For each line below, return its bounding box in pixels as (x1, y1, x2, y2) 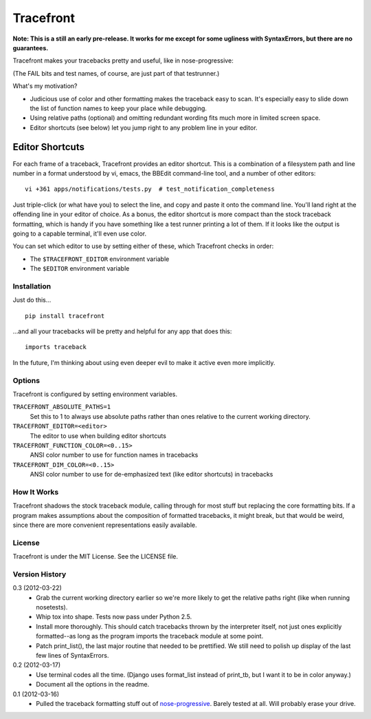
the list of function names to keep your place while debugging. (30, 104, 207, 112)
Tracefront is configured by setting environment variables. (12, 390, 178, 398)
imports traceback (25, 343, 87, 351)
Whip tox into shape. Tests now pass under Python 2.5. (36, 613, 192, 621)
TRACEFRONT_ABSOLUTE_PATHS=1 (12, 403, 111, 411)
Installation (12, 281, 52, 291)
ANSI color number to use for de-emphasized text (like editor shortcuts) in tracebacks (30, 470, 273, 479)
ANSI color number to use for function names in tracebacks (30, 451, 199, 459)
